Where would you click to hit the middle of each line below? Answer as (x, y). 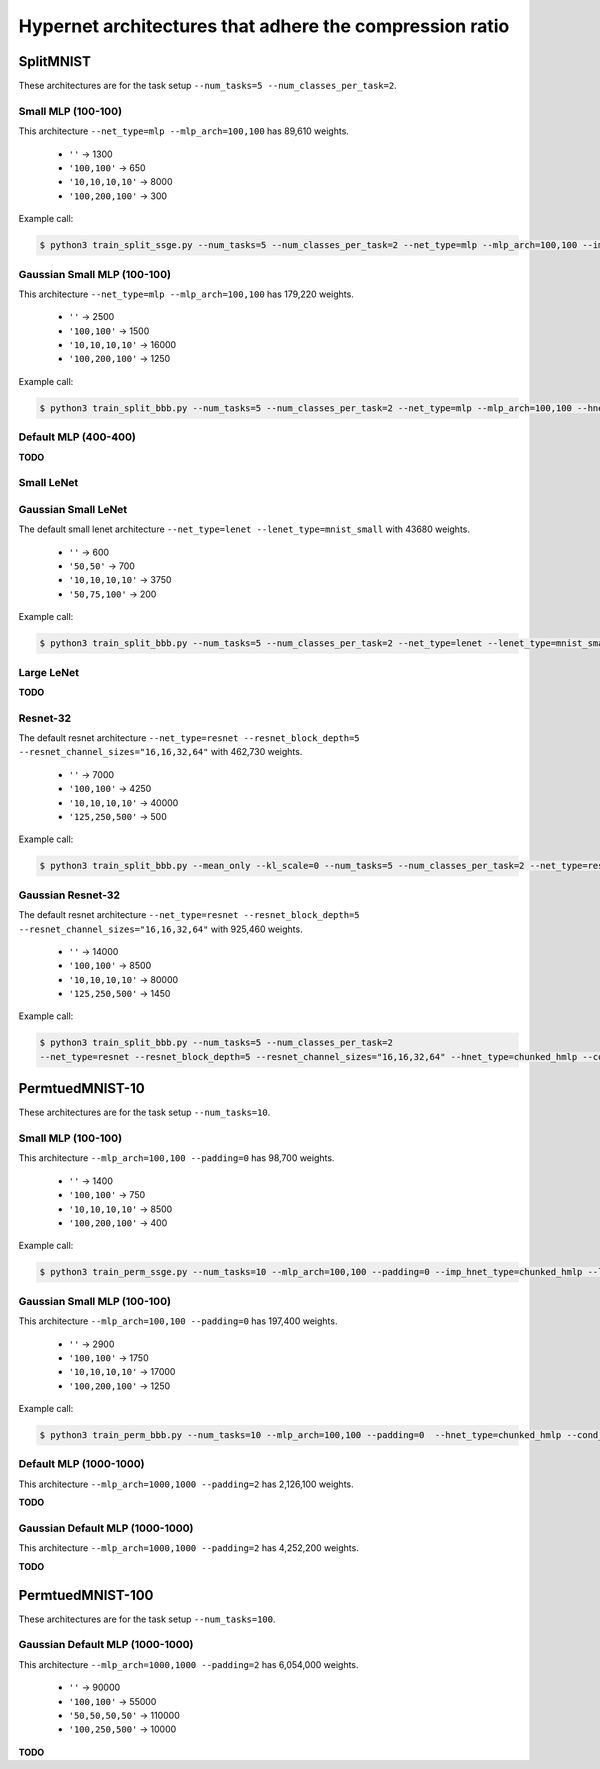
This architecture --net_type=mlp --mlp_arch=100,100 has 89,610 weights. (184, 131)
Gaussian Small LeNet (73, 509)
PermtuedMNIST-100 (86, 1595)
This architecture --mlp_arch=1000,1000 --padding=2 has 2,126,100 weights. (186, 1484)
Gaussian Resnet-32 (69, 895)
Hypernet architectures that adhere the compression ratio (264, 26)
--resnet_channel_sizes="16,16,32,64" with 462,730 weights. (160, 752)
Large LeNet (49, 672)
